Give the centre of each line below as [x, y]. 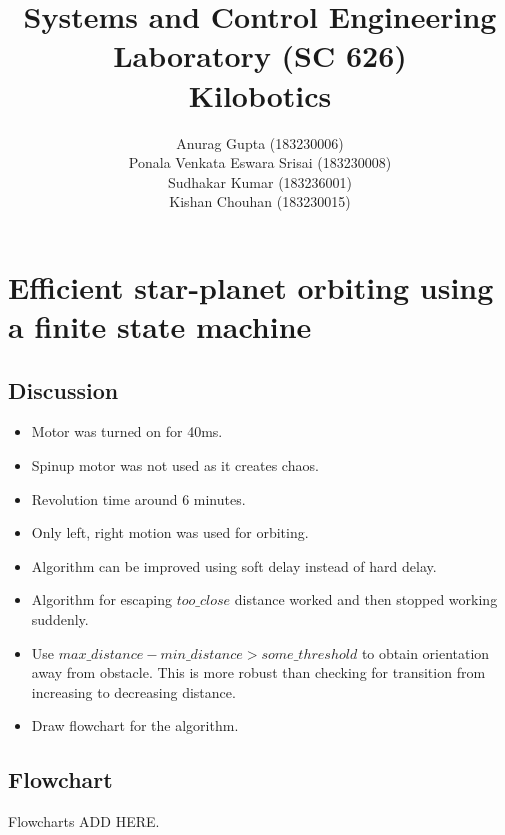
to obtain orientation [425, 652]
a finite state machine [160, 326]
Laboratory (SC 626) [260, 55]
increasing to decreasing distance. [133, 691]
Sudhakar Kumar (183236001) [260, 181]
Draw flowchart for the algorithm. [135, 725]
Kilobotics [260, 94]
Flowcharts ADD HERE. [84, 821]
